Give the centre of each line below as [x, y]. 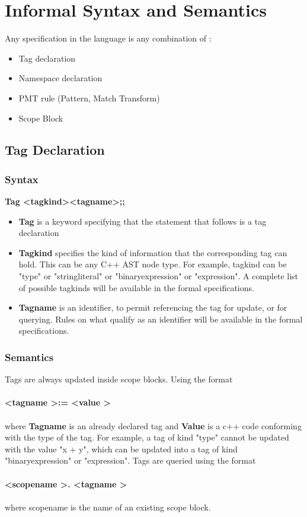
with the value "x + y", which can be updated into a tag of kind [121, 449]
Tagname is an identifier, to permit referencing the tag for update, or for [153, 307]
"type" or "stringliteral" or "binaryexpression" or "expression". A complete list [159, 276]
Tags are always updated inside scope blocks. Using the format [119, 379]
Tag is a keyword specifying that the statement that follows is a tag [143, 221]
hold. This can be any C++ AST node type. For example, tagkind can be [153, 264]
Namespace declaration [60, 78]
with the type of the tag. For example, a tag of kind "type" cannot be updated [147, 437]
